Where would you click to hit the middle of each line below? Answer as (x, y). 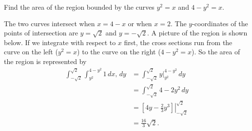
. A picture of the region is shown (197, 33)
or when (140, 23)
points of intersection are (41, 33)
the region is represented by (45, 61)
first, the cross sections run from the (178, 42)
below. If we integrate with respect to (60, 42)
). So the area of (216, 52)
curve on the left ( (31, 52)
